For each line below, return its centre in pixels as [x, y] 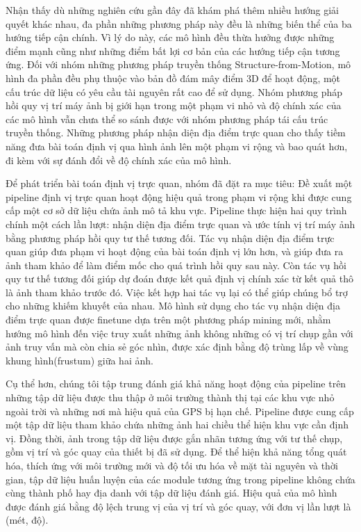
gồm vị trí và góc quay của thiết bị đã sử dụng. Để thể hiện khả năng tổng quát [176, 452]
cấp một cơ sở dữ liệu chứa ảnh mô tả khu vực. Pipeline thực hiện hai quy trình [176, 210]
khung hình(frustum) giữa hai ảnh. [79, 360]
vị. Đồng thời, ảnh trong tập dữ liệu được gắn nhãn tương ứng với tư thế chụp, [174, 438]
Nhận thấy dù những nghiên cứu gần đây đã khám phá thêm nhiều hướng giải [172, 10]
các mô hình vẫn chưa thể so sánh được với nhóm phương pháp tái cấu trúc [167, 119]
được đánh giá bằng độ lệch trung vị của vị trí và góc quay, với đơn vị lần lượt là [178, 506]
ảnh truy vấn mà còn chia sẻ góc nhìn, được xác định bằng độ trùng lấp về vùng [177, 347]
